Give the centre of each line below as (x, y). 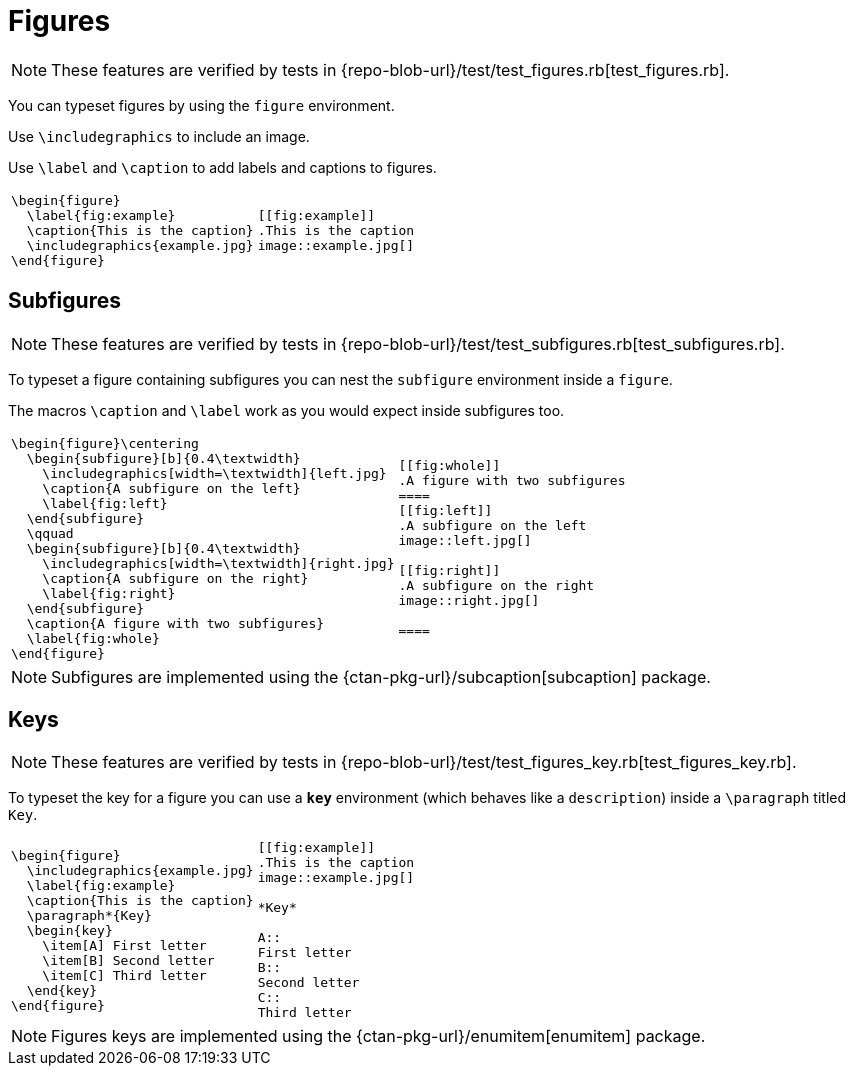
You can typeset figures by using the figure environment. (201, 105)
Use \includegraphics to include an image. (159, 136)
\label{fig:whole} (93, 638)
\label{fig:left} (105, 503)
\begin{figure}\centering (105, 443)
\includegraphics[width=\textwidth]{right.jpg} (218, 563)
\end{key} (62, 990)
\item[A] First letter (124, 945)
